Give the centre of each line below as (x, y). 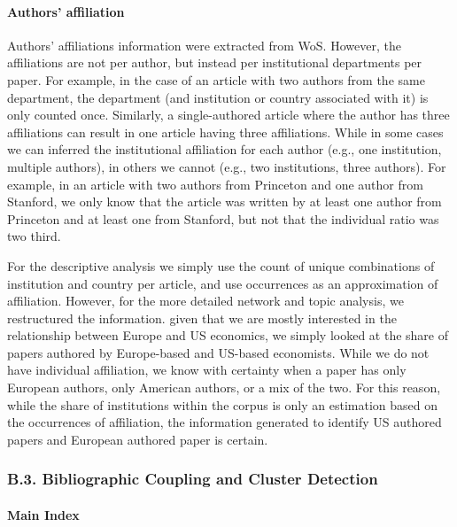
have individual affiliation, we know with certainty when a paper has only (207, 370)
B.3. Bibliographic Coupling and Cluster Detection (193, 479)
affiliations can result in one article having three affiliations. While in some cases (225, 132)
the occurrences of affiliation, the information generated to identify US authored (225, 422)
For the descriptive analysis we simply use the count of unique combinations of (221, 265)
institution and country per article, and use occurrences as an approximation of (223, 283)
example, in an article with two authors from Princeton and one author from (215, 184)
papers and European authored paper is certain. (138, 439)
